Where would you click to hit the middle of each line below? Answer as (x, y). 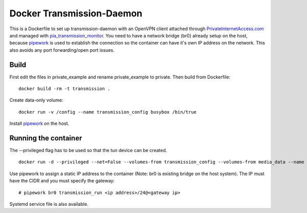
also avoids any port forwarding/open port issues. (62, 50)
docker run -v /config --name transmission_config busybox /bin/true (108, 112)
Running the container (46, 138)
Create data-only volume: (36, 100)
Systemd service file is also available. (49, 204)
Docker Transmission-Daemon (76, 13)
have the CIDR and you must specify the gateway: (62, 181)
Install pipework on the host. (39, 123)
